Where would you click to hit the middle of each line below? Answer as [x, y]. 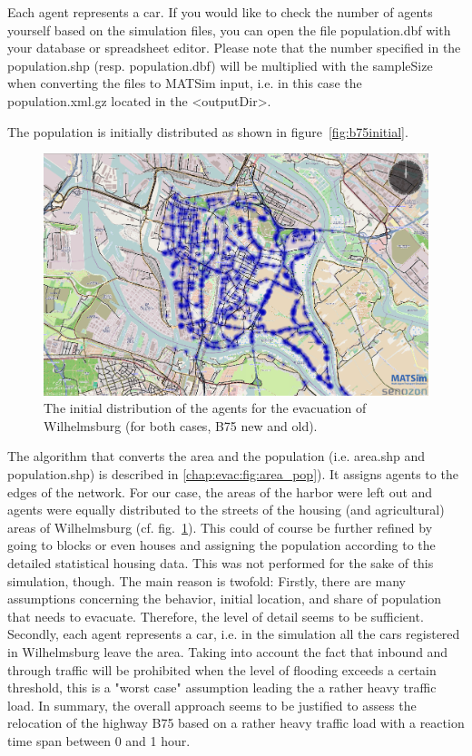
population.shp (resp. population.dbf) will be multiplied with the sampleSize [220, 65]
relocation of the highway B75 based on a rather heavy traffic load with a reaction [236, 723]
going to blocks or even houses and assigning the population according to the [221, 545]
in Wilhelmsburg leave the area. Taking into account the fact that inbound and [228, 651]
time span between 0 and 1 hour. [99, 740]
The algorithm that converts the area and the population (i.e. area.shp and [216, 456]
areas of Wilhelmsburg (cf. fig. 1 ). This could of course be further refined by [220, 527]
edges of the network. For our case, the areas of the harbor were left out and [220, 491]
